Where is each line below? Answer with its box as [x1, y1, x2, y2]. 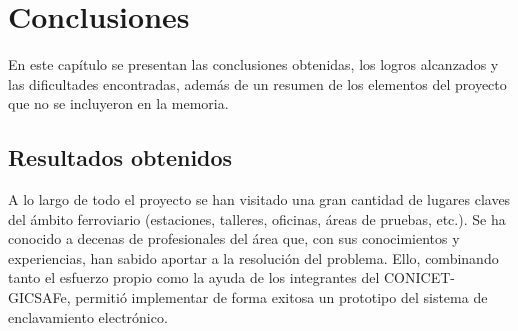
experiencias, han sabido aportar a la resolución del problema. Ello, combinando [8, 247, 499, 268]
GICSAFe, [8, 287, 71, 308]
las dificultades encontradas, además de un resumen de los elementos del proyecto [8, 73, 507, 94]
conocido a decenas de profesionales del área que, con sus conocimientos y [8, 228, 460, 249]
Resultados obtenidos [8, 142, 233, 173]
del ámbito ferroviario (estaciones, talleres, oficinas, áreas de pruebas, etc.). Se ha [8, 208, 506, 229]
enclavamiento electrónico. [8, 306, 168, 327]
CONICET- [383, 267, 455, 288]
